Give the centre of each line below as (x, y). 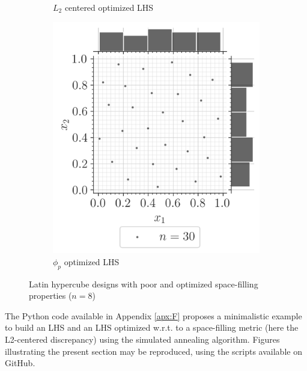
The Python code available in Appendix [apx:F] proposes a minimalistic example (153, 315)
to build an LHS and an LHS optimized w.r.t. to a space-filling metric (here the (152, 327)
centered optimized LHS (109, 7)
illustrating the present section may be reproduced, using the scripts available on (153, 351)
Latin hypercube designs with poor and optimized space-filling (144, 284)
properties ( (50, 296)
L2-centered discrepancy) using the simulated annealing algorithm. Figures (142, 339)
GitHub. (20, 363)
